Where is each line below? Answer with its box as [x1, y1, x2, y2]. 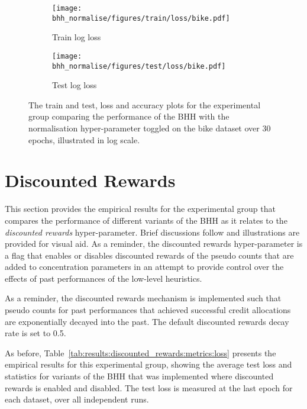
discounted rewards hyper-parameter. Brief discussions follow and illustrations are [5, 226, 300, 238]
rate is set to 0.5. [5, 327, 66, 339]
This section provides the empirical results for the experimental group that [5, 202, 276, 215]
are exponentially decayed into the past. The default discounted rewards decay [5, 315, 289, 327]
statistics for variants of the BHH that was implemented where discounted [5, 370, 274, 382]
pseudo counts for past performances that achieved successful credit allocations [5, 304, 291, 316]
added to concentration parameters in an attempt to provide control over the [5, 260, 284, 273]
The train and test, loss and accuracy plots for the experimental [28, 98, 261, 111]
